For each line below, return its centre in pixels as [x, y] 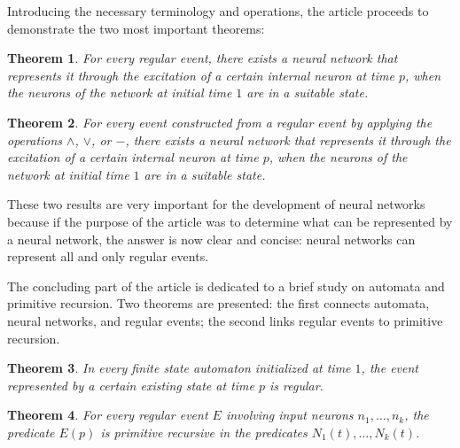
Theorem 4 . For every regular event [108, 415]
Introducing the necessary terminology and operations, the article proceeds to [218, 11]
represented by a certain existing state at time [131, 385]
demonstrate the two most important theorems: [136, 28]
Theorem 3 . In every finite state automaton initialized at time [179, 368]
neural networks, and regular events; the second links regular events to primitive [225, 320]
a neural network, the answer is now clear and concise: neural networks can [211, 239]
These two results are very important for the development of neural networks [216, 204]
